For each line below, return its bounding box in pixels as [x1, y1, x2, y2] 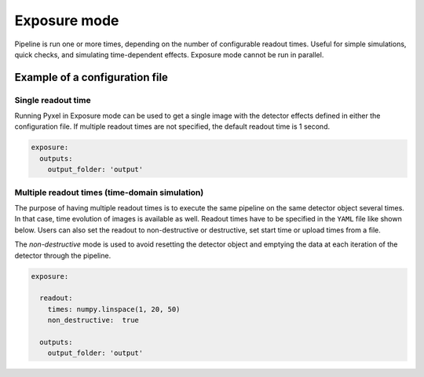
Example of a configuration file [14, 71, 169, 84]
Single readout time [14, 94, 91, 105]
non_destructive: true [47, 316, 139, 325]
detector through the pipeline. [14, 251, 111, 260]
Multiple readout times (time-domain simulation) [14, 187, 204, 198]
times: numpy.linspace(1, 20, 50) [47, 305, 181, 313]
